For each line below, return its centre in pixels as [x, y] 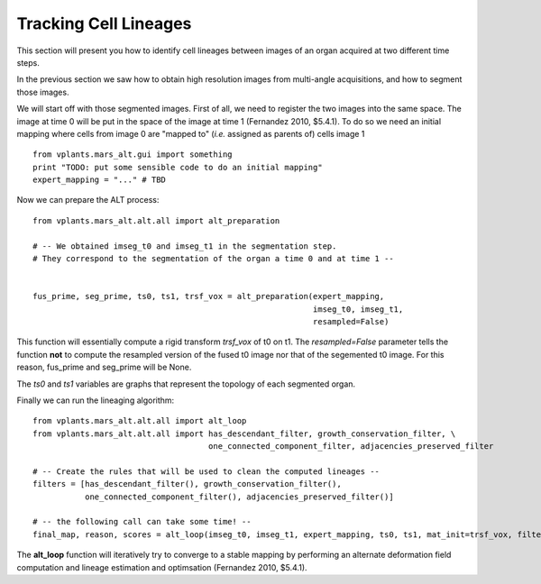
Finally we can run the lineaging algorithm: [96, 400]
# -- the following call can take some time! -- [142, 522]
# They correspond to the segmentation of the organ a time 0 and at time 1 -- [213, 259]
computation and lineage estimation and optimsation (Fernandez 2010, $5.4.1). [162, 567]
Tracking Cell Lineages [104, 23]
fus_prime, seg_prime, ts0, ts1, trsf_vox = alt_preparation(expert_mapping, [209, 297]
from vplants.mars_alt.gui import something [133, 155]
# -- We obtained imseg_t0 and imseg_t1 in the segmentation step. [185, 246]
